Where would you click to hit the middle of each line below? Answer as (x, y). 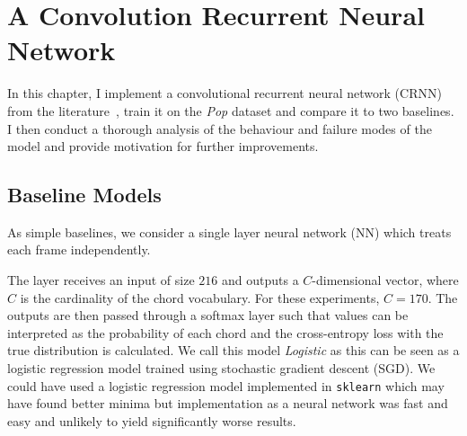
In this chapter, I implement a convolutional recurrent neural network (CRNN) (225, 93)
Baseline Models (84, 195)
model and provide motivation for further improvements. (163, 146)
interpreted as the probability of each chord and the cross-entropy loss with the (225, 332)
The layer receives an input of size (101, 280)
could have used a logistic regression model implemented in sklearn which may (226, 385)
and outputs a (260, 280)
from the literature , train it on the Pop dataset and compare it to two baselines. (231, 110)
